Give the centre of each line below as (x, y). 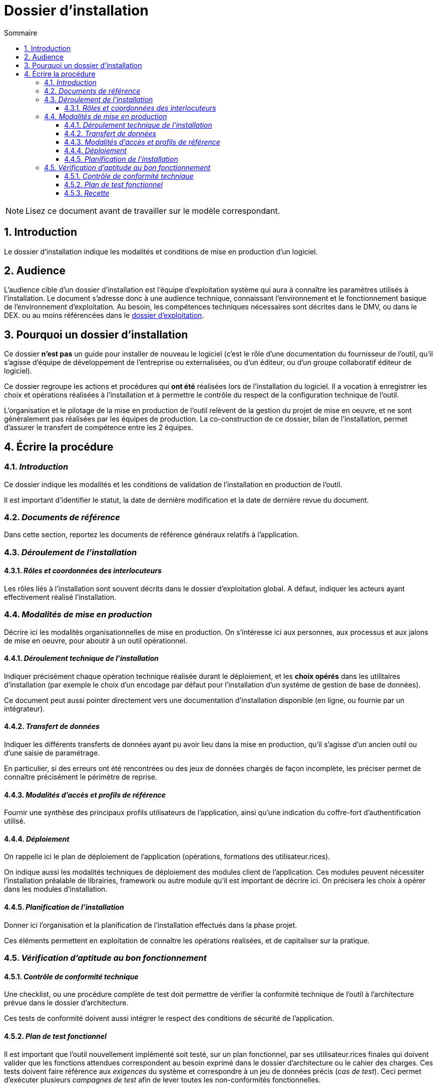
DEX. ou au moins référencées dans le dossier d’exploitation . (104, 315)
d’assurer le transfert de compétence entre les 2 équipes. (99, 428)
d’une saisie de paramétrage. (52, 753)
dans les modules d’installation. (56, 889)
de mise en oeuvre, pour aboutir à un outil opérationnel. (96, 640)
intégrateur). (25, 708)
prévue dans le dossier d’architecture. (66, 1003)
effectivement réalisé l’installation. (60, 597)
